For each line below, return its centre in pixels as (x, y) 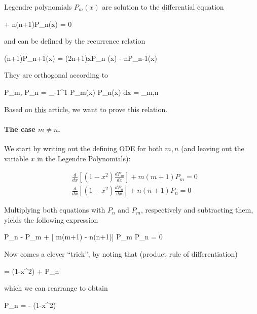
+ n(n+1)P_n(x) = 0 (38, 24)
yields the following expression (51, 219)
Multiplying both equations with (55, 210)
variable (16, 158)
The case (20, 129)
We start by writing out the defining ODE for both (83, 148)
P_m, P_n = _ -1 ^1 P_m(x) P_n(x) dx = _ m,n (81, 92)
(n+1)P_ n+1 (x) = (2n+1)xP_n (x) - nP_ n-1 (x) (81, 58)
